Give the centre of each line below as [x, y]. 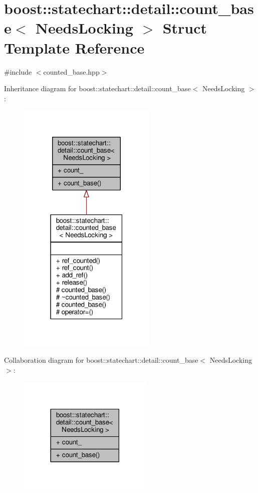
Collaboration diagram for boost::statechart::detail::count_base [101, 360]
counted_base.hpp [71, 71]
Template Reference [74, 47]
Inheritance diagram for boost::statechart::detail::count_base [97, 88]
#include [18, 71]
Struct [185, 28]
